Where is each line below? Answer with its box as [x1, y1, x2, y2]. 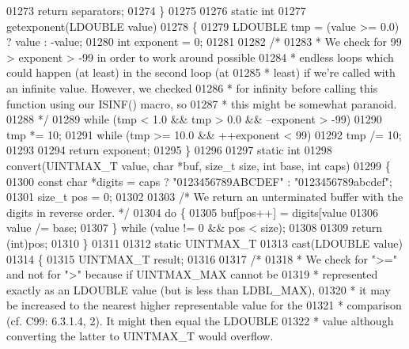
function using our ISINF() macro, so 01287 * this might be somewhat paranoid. [6, 95, 397, 112]
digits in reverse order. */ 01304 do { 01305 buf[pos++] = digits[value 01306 [6, 203, 378, 220]
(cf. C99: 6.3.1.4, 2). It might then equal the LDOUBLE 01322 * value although [6, 312, 394, 328]
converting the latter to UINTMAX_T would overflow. [6, 328, 274, 344]
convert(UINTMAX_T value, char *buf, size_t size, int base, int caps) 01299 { [6, 157, 391, 173]
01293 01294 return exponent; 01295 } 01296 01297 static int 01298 [6, 142, 332, 158]
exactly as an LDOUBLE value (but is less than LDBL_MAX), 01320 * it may [6, 281, 391, 298]
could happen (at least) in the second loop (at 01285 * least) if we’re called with [6, 64, 396, 81]
